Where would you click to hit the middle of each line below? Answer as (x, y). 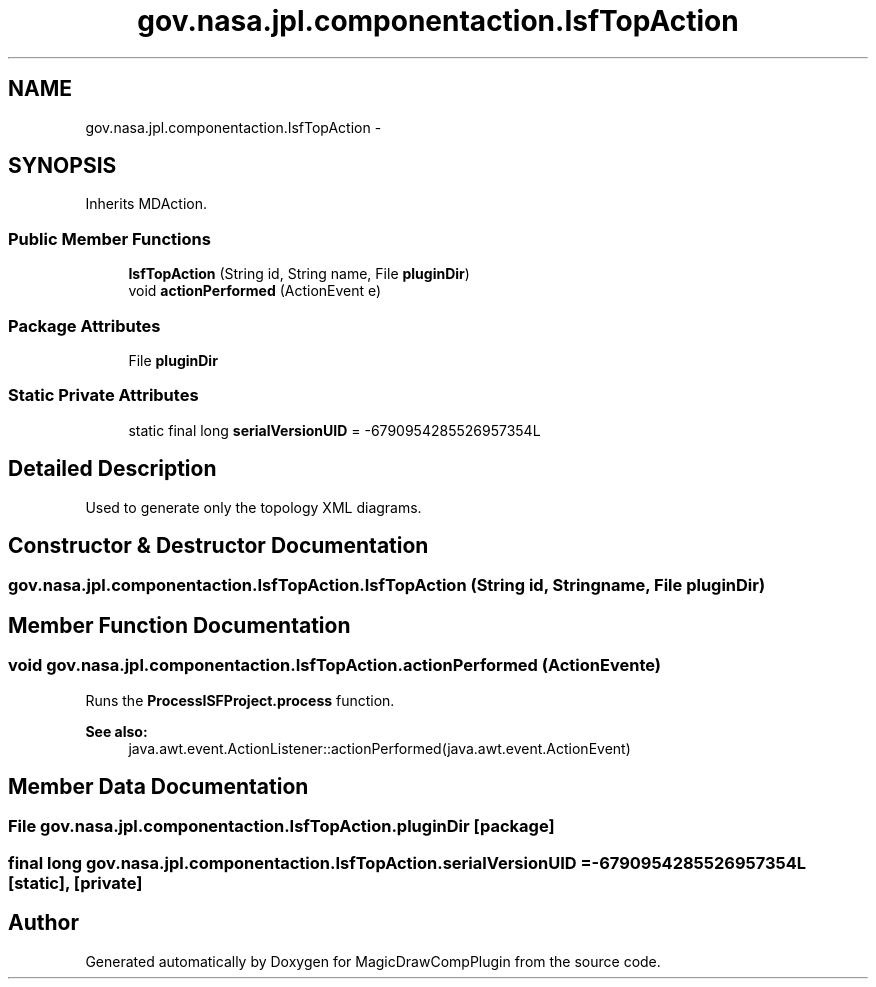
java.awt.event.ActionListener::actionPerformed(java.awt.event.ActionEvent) (379, 748)
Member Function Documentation (179, 625)
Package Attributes (84, 325)
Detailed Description (112, 469)
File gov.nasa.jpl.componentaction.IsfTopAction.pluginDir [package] (281, 826)
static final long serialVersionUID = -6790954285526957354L (334, 430)
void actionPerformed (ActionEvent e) (255, 291)
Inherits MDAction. (146, 204)
